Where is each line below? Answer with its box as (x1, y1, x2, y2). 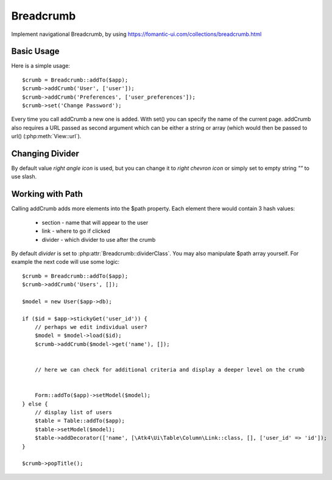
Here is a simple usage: (11, 62, 70, 69)
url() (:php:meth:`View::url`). (11, 133, 82, 140)
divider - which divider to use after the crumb (41, 236, 156, 243)
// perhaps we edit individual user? (34, 323, 147, 331)
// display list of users (34, 409, 113, 415)
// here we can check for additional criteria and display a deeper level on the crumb (34, 366, 305, 373)
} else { (22, 400, 48, 408)
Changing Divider (11, 149, 79, 158)
